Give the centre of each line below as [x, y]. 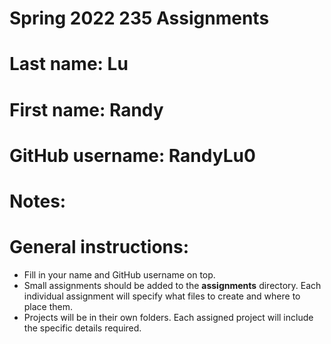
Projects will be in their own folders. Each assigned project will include [168, 317]
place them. [48, 306]
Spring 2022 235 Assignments [139, 18]
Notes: [38, 201]
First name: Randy [86, 109]
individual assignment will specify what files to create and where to [162, 296]
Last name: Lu [69, 64]
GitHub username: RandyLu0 [132, 155]
